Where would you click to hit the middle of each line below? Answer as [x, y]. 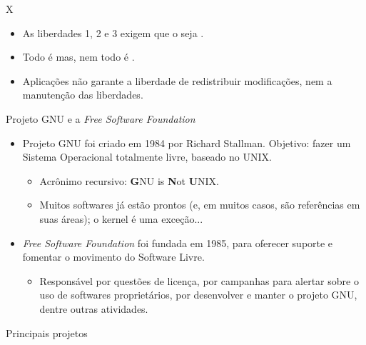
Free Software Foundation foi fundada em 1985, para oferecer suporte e [178, 242]
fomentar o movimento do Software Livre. [113, 257]
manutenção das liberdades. [83, 95]
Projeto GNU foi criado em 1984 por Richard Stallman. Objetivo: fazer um [187, 142]
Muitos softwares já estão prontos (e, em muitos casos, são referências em [200, 205]
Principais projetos [47, 332]
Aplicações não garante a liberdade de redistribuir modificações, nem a [177, 80]
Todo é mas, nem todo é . [78, 57]
